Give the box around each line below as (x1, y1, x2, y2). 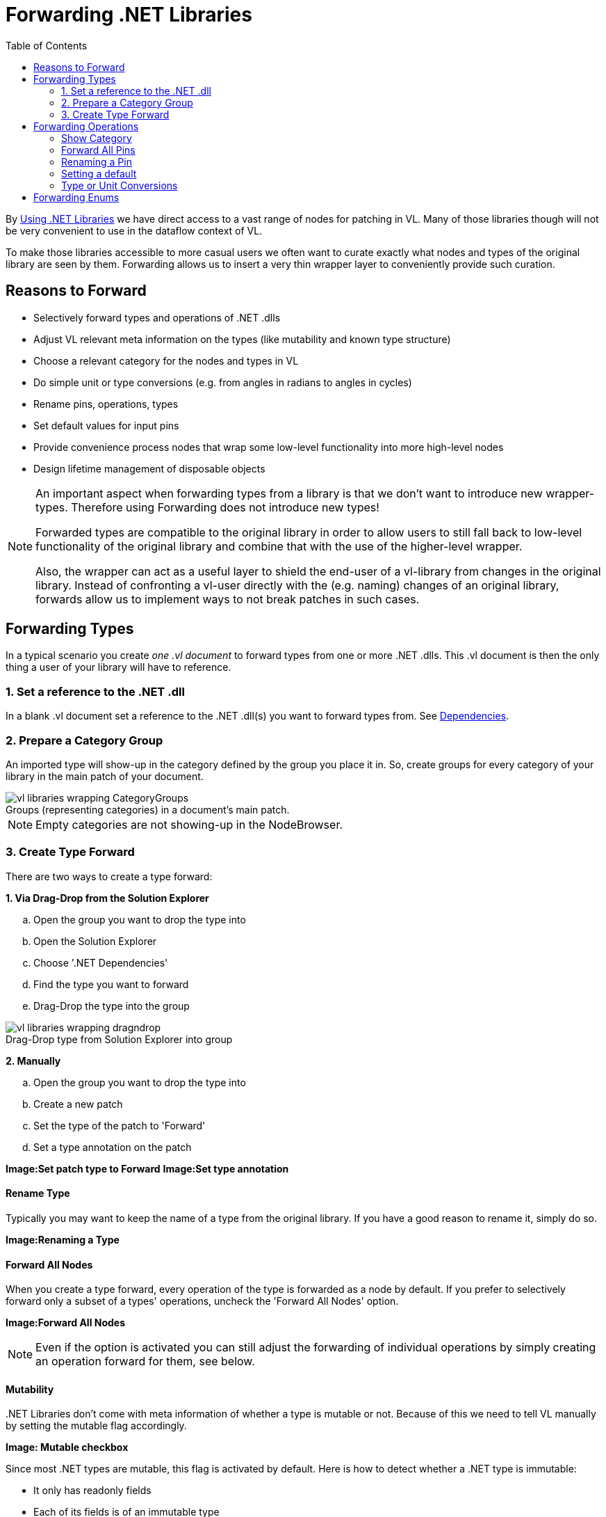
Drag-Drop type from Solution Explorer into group (6, 1033, 233, 1045)
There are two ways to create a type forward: (6, 870, 213, 882)
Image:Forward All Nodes (6, 1317, 126, 1329)
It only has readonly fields (33, 1484, 151, 1497)
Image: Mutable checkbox (6, 1441, 129, 1454)
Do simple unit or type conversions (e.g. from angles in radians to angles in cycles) (33, 376, 412, 388)
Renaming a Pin (61, 155, 132, 168)
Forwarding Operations (33, 120, 139, 132)
